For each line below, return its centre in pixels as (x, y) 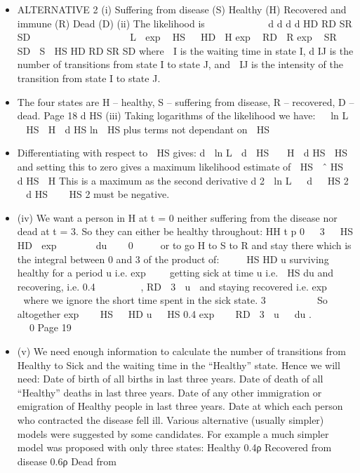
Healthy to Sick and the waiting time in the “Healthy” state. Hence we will (179, 365)
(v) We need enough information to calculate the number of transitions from (181, 351)
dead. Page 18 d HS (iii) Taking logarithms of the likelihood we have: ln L (183, 115)
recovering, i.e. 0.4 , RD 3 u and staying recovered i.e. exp (172, 286)
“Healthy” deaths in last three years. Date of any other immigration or (169, 392)
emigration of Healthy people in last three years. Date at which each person (180, 406)
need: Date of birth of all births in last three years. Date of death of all (170, 379)
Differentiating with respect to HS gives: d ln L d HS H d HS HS (182, 153)
